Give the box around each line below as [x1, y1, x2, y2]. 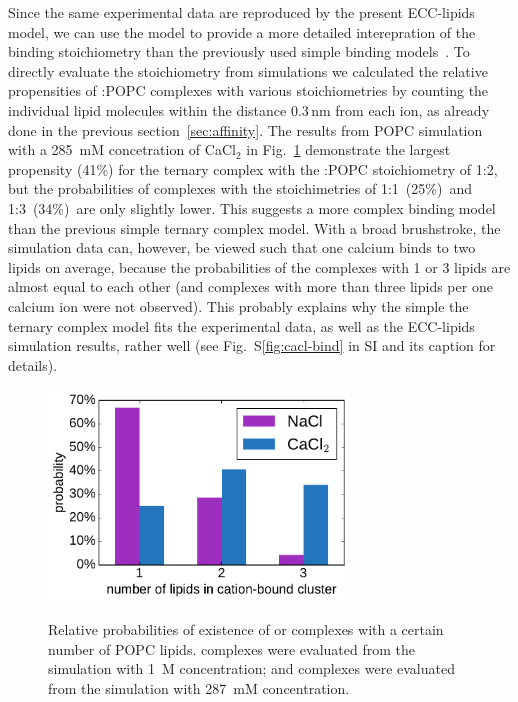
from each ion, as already [335, 99, 490, 120]
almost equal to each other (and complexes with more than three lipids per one [8, 276, 493, 297]
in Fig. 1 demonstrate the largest [246, 139, 451, 160]
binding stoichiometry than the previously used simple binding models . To [8, 41, 470, 62]
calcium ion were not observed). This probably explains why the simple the [8, 295, 469, 316]
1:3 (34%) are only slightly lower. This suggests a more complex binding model [8, 197, 496, 218]
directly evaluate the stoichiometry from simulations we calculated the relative [8, 60, 488, 81]
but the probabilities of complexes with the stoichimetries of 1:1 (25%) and [8, 178, 472, 199]
